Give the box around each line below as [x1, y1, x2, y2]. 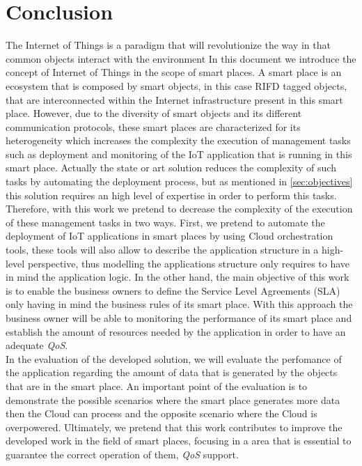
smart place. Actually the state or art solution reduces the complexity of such [6, 160, 336, 175]
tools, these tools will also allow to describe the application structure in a [6, 242, 319, 257]
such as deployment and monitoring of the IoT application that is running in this [6, 146, 352, 161]
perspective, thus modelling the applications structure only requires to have [27, 256, 350, 270]
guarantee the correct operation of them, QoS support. [6, 446, 239, 461]
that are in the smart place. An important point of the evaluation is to [6, 378, 308, 393]
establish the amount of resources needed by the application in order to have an [6, 324, 346, 339]
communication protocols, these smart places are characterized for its [6, 119, 301, 134]
